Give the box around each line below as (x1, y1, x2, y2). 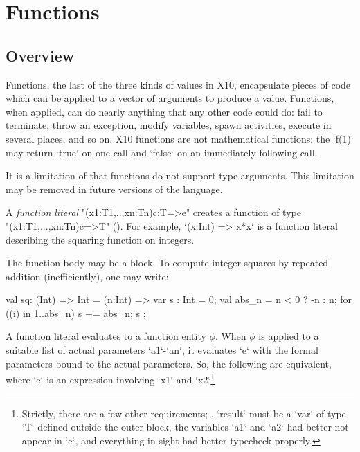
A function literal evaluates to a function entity (6, 329, 206, 343)
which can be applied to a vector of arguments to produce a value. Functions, (6, 91, 334, 105)
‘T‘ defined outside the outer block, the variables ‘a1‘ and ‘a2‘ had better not (21, 419, 349, 434)
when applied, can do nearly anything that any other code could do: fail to (6, 104, 323, 118)
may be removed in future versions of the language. (6, 181, 223, 196)
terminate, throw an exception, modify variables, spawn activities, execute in (6, 118, 332, 132)
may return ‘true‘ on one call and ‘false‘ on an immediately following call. (6, 145, 318, 159)
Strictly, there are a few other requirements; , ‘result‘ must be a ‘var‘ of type (21, 406, 346, 420)
